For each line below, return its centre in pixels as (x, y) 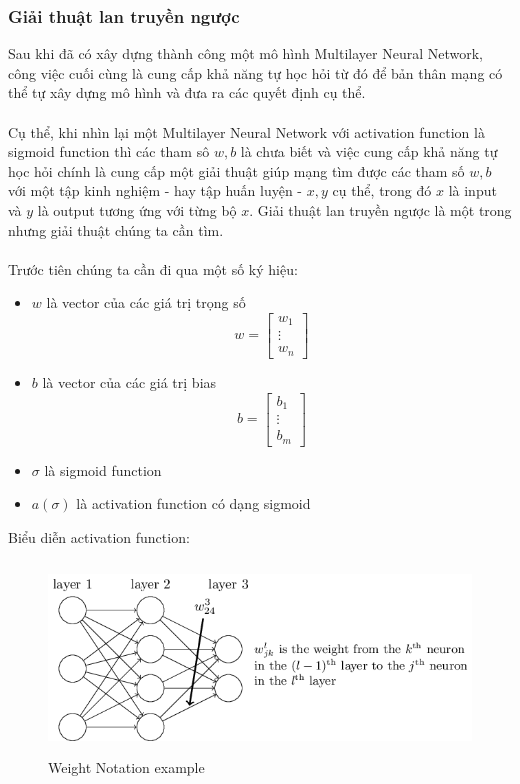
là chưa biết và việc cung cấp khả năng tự (369, 151)
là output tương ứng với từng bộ (137, 209)
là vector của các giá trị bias (129, 381)
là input (472, 190)
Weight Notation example (126, 766)
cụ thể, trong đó (382, 190)
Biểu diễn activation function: (99, 536)
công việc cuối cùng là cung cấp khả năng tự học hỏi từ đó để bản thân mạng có (255, 72)
